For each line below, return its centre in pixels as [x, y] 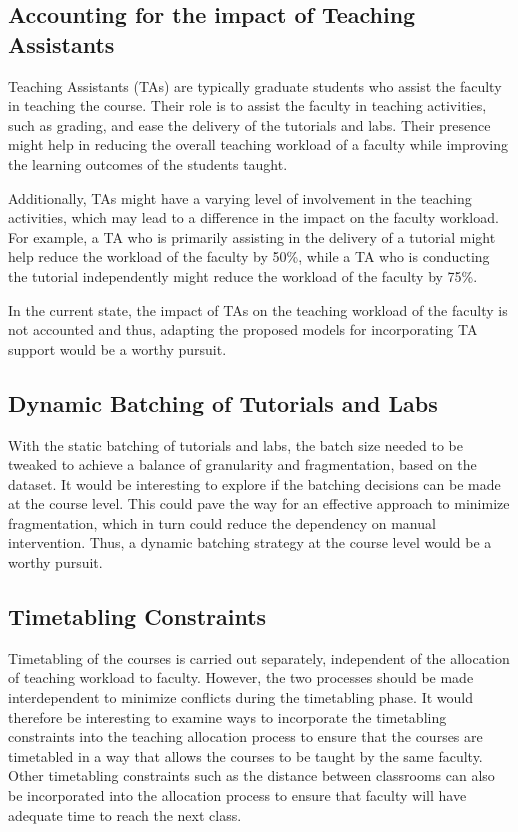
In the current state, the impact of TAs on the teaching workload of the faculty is [258, 309]
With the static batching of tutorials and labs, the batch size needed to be [235, 444]
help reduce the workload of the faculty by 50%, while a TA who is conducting [249, 256]
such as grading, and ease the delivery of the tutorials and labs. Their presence [249, 124]
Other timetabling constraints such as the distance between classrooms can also [251, 775]
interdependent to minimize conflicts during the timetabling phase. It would [240, 697]
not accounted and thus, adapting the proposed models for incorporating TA [243, 329]
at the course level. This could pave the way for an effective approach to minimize [259, 503]
